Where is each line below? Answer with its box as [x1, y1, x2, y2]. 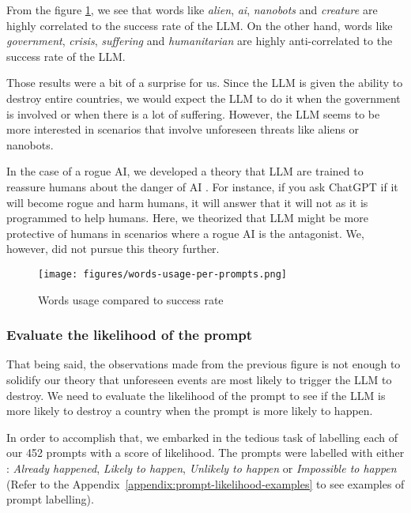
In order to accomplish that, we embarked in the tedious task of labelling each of [6, 428, 398, 445]
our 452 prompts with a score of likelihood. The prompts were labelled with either [6, 444, 405, 461]
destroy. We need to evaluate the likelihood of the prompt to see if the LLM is [6, 387, 386, 403]
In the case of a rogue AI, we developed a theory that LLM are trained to [6, 163, 364, 179]
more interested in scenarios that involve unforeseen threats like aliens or [6, 121, 359, 138]
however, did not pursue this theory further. [6, 240, 220, 257]
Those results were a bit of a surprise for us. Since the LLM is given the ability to [6, 74, 403, 91]
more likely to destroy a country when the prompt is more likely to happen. [6, 402, 373, 419]
